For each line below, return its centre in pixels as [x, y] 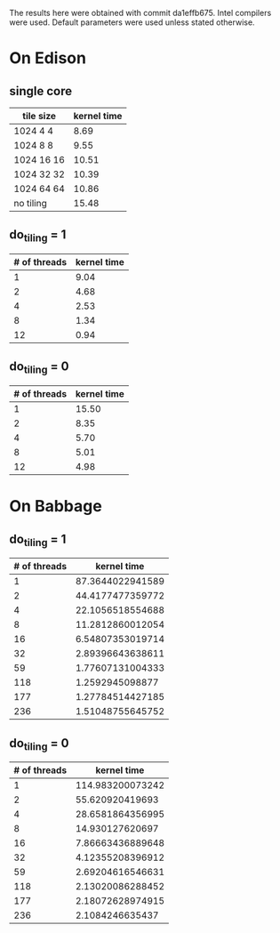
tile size [39, 116]
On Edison [48, 58]
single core [41, 91]
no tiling [30, 203]
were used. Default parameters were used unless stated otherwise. [132, 22]
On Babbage [56, 507]
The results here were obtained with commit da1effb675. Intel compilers [140, 13]
